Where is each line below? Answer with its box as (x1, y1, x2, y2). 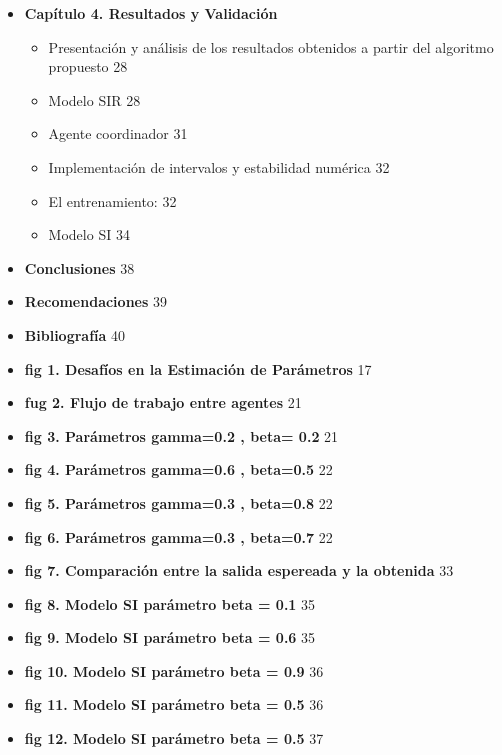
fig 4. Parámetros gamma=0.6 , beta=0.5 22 (24, 459, 333, 480)
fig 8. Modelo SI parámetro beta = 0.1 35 (24, 593, 316, 614)
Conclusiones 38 (24, 257, 135, 278)
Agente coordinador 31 (48, 123, 188, 144)
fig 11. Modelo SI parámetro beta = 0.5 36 (24, 694, 324, 715)
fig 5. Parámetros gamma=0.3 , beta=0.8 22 (24, 492, 333, 513)
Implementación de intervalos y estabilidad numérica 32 (48, 156, 390, 177)
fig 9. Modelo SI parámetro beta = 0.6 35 (24, 627, 316, 648)
